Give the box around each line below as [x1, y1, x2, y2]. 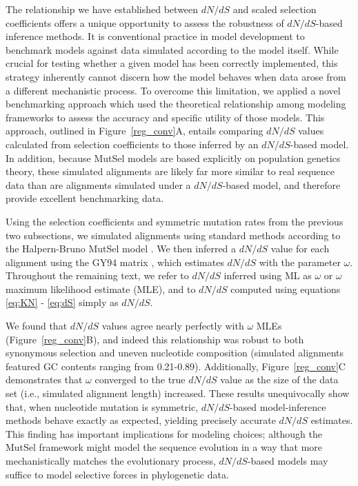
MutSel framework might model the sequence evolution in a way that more [6, 440, 323, 454]
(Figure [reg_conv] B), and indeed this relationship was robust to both [6, 332, 304, 346]
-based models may [247, 454, 328, 467]
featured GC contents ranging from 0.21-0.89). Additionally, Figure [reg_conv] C [6, 358, 346, 373]
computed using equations [230, 281, 341, 296]
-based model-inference [230, 399, 326, 414]
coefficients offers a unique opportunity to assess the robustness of [6, 15, 284, 30]
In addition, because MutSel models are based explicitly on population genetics [6, 150, 341, 165]
